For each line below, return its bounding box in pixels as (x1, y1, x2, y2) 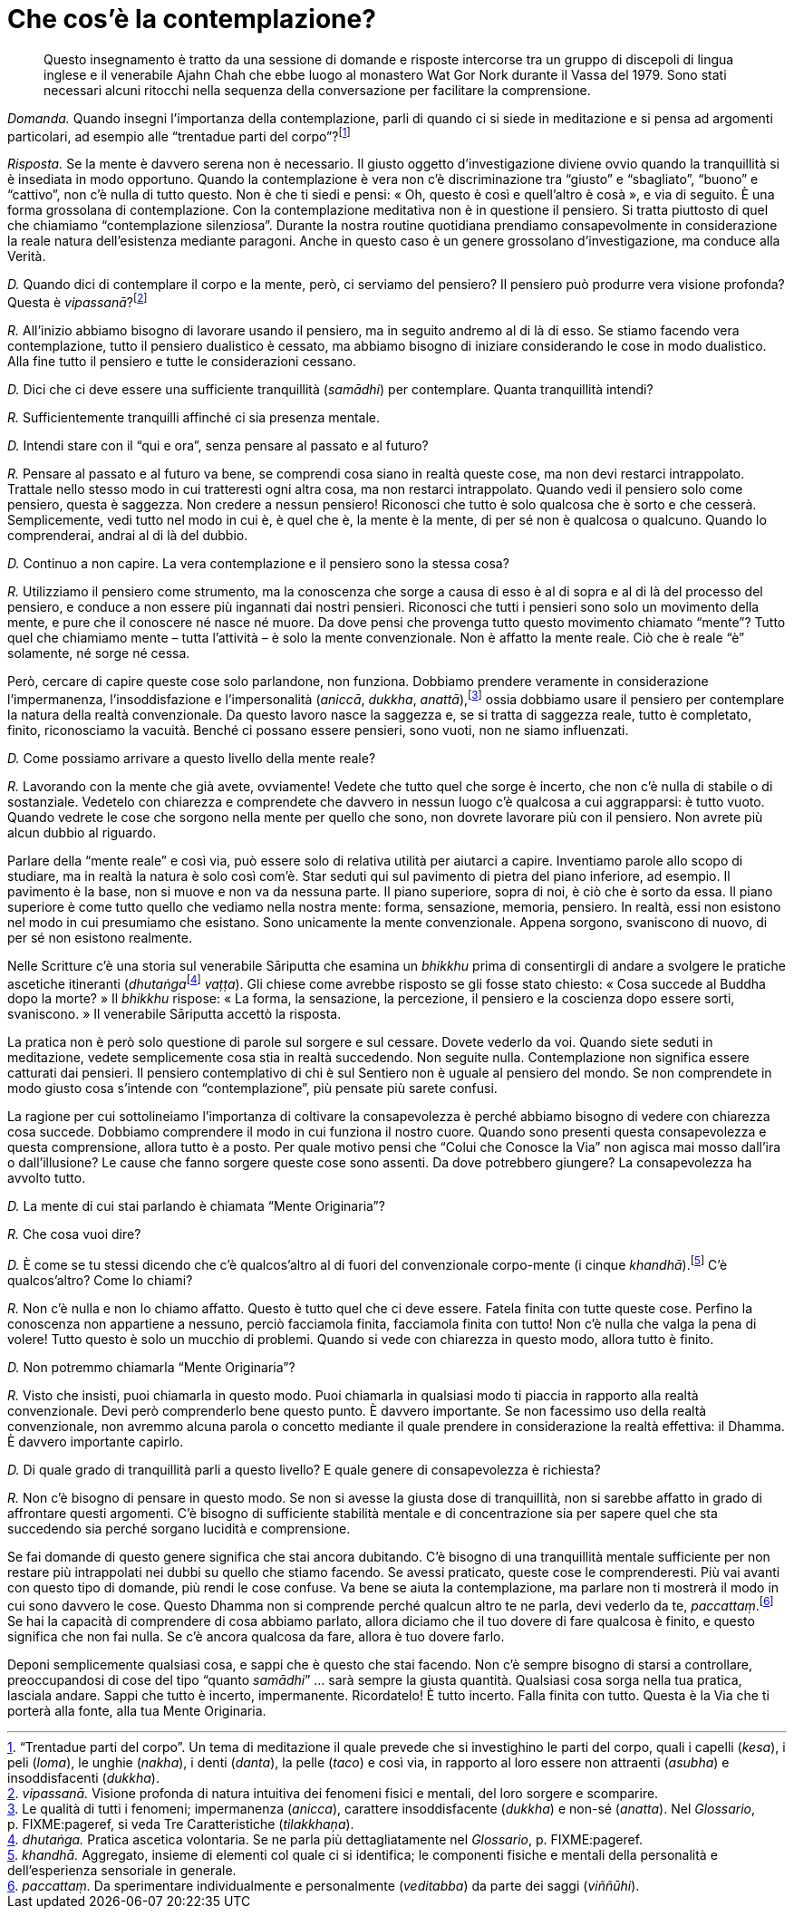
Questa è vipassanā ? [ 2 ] (7, 292, 148, 311)
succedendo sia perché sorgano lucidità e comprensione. (7, 1521, 351, 1537)
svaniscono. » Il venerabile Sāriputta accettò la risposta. (7, 1006, 342, 1022)
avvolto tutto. (7, 1170, 86, 1186)
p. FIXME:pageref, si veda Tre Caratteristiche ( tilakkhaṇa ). (7, 1815, 354, 1832)
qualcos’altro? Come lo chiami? (7, 1272, 193, 1289)
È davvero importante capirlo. (7, 1434, 184, 1450)
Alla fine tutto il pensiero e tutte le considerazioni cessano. (7, 353, 356, 370)
